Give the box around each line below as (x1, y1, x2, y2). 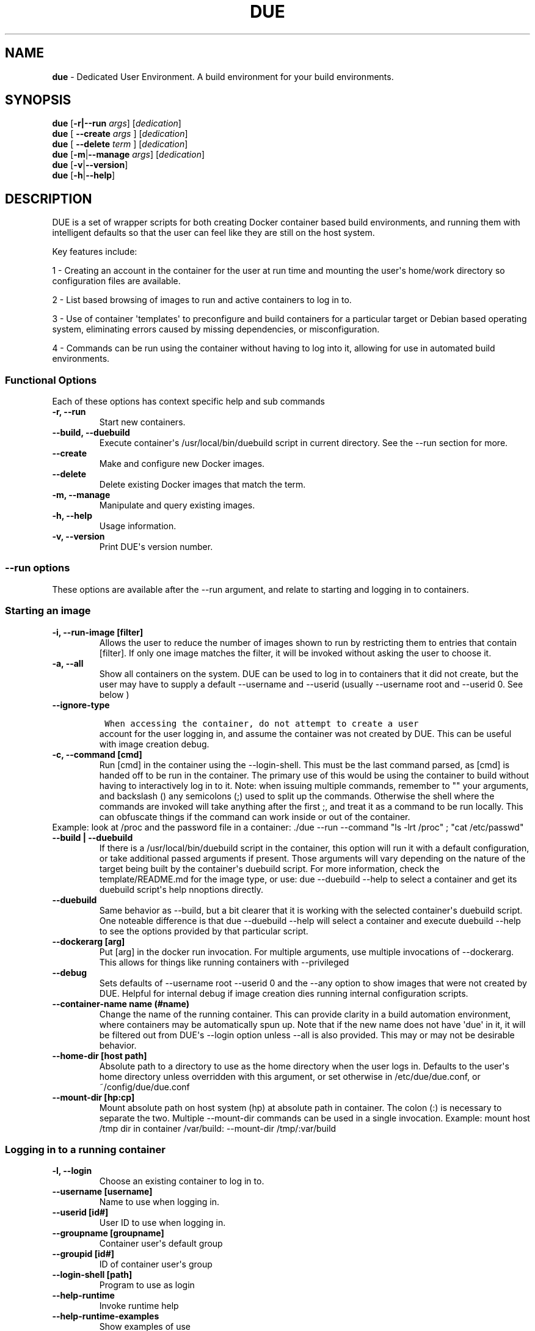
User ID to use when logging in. (99, 1217, 226, 1228)
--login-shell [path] (52, 1269, 133, 1280)
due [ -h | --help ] (52, 170, 115, 181)
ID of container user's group (99, 1259, 213, 1270)
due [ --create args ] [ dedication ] (52, 128, 188, 139)
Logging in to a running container (5, 1143, 166, 1156)
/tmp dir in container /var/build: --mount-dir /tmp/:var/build (99, 1123, 337, 1134)
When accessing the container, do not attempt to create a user (104, 718, 419, 728)
